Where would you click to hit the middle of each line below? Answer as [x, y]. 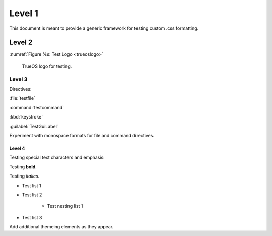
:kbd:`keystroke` [26, 117]
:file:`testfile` [22, 98]
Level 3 [18, 79]
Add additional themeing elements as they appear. [61, 227]
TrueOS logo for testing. [47, 66]
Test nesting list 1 [65, 206]
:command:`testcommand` [37, 107]
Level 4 [17, 148]
